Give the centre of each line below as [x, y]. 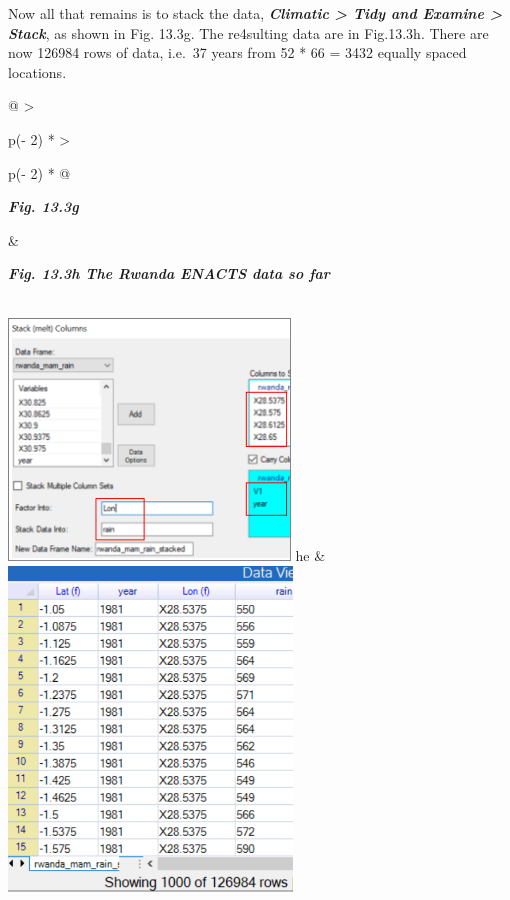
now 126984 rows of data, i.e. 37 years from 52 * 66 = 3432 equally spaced [237, 52]
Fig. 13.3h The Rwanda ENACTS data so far [169, 273]
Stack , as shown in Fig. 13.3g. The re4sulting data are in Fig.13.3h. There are [248, 32]
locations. [37, 71]
